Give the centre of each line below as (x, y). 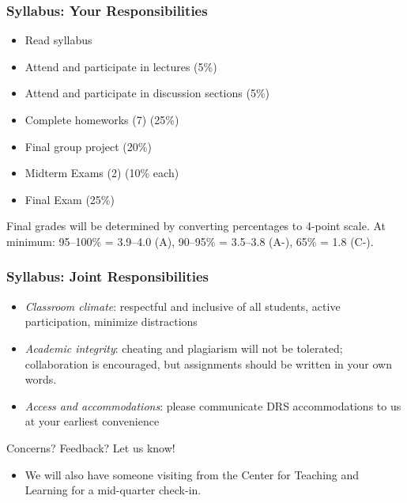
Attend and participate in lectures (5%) (121, 66)
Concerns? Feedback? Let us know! (91, 447)
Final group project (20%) (88, 146)
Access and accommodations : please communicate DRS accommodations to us (213, 405)
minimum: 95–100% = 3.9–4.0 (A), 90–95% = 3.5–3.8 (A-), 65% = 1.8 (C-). (190, 241)
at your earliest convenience (92, 421)
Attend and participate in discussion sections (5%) (147, 93)
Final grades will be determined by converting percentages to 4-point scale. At (196, 226)
